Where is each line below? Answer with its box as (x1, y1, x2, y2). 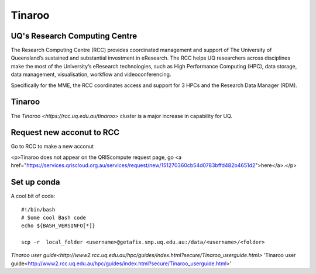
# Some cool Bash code (21, 214, 87, 221)
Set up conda (11, 177, 60, 187)
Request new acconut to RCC (11, 127, 120, 137)
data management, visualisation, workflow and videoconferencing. (11, 71, 171, 78)
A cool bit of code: (11, 193, 56, 200)
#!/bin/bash (21, 206, 56, 213)
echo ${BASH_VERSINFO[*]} (21, 223, 96, 229)
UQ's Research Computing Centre (11, 31, 138, 41)
